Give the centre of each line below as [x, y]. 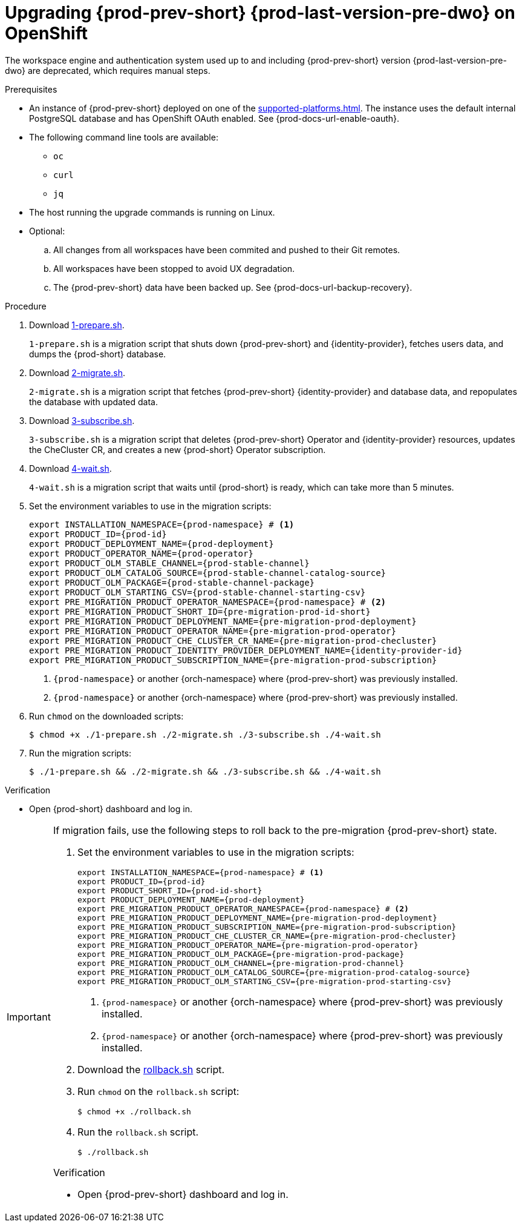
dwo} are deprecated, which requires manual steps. [108, 70]
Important [29, 1017]
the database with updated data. [93, 402]
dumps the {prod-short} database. [98, 354]
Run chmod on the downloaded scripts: [106, 716]
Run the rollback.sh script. [138, 1132]
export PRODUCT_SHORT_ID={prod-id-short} [170, 890]
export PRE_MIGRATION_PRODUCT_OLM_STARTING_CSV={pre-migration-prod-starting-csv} [264, 981]
